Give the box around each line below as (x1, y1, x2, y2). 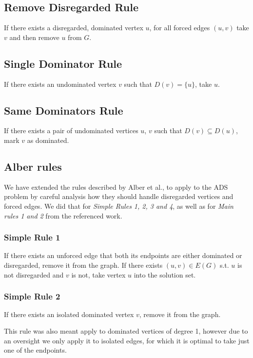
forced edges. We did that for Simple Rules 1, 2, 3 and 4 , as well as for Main (4, 200, 234, 211)
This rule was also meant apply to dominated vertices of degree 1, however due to (4, 325, 248, 336)
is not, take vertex (71, 269, 126, 279)
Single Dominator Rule (4, 56, 122, 71)
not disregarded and (4, 269, 64, 279)
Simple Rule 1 (4, 231, 60, 243)
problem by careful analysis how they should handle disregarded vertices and (4, 191, 234, 201)
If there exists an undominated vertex (4, 79, 117, 89)
